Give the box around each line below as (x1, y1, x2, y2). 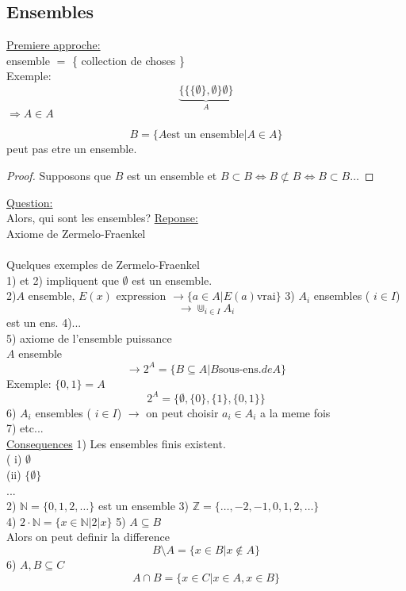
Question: (6, 194, 53, 210)
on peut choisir (146, 404, 219, 420)
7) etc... (6, 420, 44, 436)
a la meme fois (260, 404, 331, 420)
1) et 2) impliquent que (6, 271, 119, 288)
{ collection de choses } (71, 52, 185, 68)
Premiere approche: (6, 36, 101, 53)
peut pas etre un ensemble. (6, 140, 137, 157)
